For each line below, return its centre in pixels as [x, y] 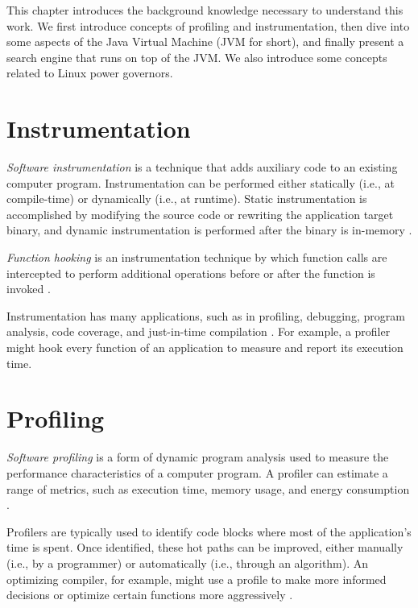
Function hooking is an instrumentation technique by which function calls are [197, 257]
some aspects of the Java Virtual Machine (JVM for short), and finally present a [205, 41]
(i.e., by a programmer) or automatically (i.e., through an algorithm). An [188, 563]
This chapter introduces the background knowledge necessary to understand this [205, 10]
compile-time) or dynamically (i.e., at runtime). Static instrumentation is [187, 199]
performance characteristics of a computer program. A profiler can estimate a [197, 472]
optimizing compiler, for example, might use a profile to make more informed [197, 579]
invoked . [29, 289]
